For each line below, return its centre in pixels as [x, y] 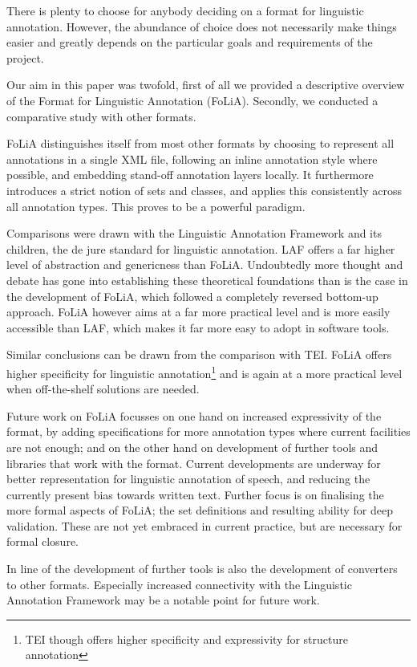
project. [25, 57]
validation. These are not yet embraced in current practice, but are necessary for [204, 525]
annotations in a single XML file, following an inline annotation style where [192, 159]
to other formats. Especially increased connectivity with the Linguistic [179, 584]
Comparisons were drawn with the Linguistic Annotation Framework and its [194, 233]
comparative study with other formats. [101, 116]
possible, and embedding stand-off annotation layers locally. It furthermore [190, 175]
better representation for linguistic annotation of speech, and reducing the [188, 479]
